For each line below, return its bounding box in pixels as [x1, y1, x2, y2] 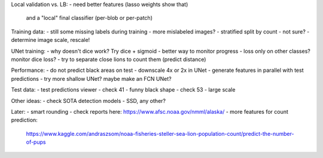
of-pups [26, 138, 46, 146]
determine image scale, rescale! [11, 37, 90, 44]
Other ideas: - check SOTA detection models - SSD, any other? [11, 97, 166, 104]
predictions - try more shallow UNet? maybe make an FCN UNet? [11, 75, 172, 82]
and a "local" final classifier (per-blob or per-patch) [26, 14, 153, 22]
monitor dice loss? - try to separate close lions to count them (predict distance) [11, 56, 206, 63]
